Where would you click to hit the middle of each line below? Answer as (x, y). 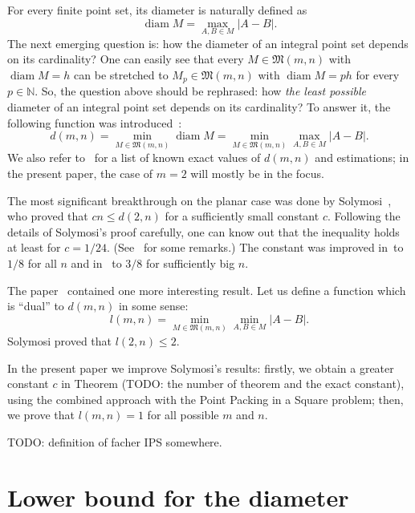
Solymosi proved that (60, 341)
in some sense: (153, 306)
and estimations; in (362, 158)
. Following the (364, 216)
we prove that (41, 415)
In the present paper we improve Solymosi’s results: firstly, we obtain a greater (201, 368)
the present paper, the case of (80, 174)
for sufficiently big (190, 263)
